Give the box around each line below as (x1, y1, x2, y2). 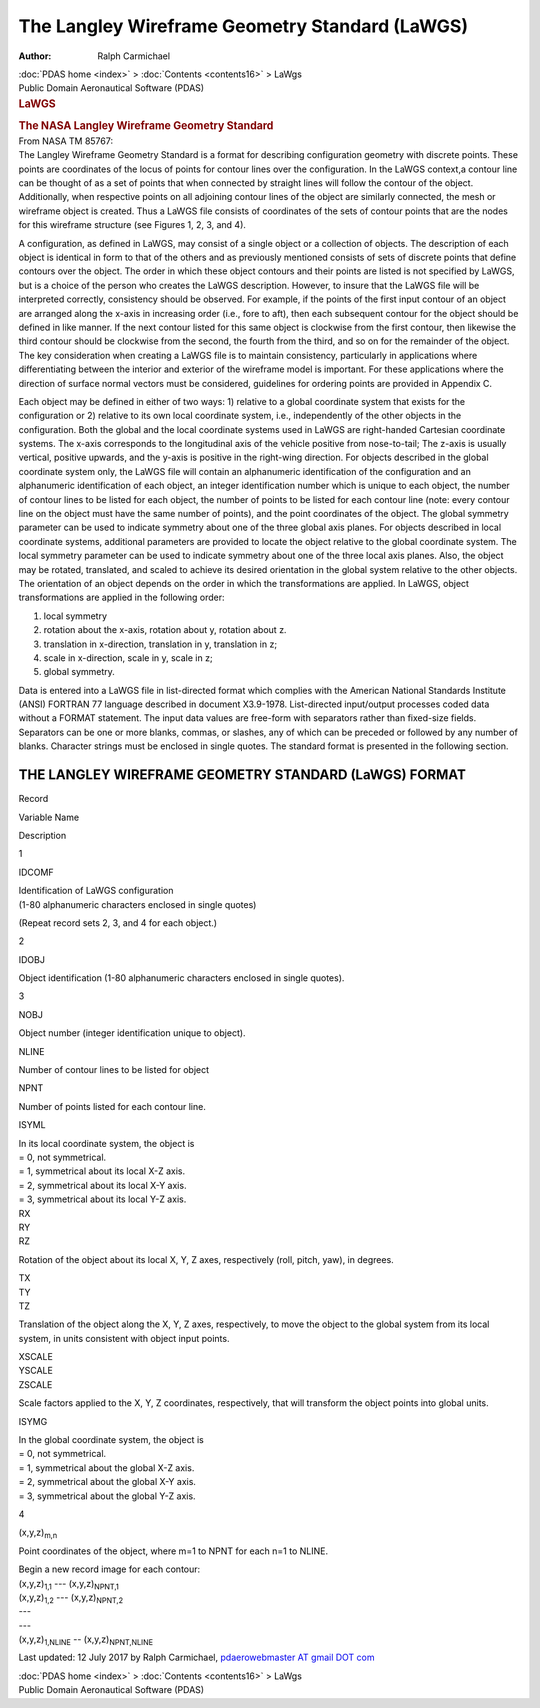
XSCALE (18, 1351, 54, 1363)
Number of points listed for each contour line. (18, 1100, 207, 1112)
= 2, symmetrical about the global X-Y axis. (18, 1476, 197, 1488)
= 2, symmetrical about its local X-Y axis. (18, 1179, 187, 1191)
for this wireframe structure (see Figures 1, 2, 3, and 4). (18, 219, 247, 231)
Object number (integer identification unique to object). (18, 1027, 246, 1039)
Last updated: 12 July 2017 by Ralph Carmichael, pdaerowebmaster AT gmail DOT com (18, 1651, 375, 1664)
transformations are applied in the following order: (18, 591, 225, 604)
